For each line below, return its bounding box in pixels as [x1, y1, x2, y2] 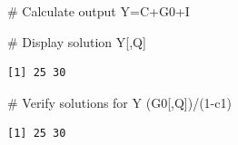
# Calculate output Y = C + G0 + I [7, 2, 190, 20]
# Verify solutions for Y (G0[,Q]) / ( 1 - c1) [7, 92, 232, 111]
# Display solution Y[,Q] [7, 32, 146, 51]
